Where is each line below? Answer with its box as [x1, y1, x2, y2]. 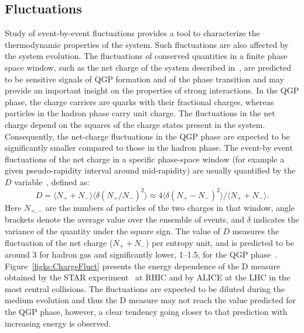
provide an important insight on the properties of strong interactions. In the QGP [5, 84, 299, 96]
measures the [232, 225, 279, 237]
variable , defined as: [14, 175, 90, 188]
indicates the [253, 213, 299, 226]
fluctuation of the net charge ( [5, 236, 113, 248]
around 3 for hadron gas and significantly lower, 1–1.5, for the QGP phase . [5, 248, 278, 261]
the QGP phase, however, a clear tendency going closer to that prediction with [5, 306, 288, 318]
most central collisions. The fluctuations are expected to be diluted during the [5, 282, 285, 294]
